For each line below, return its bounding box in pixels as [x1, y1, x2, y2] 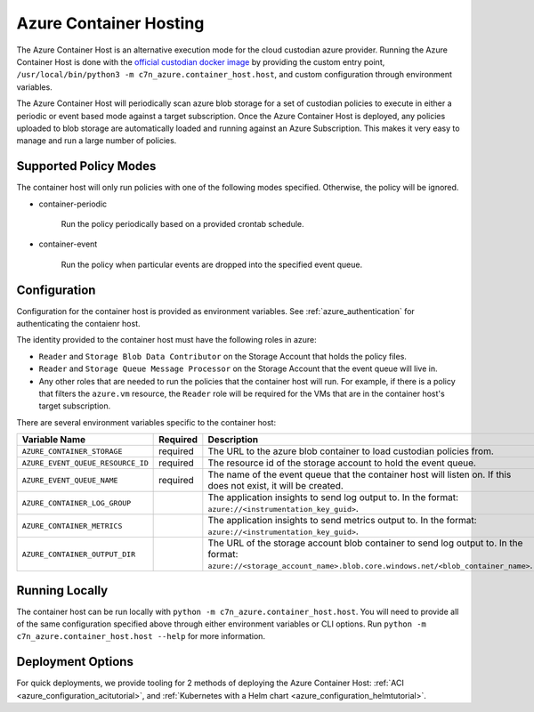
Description [207, 433, 259, 446]
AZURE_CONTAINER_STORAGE [21, 446, 123, 456]
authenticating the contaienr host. [16, 319, 142, 329]
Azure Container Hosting [16, 13, 205, 33]
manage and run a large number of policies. [16, 135, 177, 146]
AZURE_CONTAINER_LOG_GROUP [21, 498, 132, 507]
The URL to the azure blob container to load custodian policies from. [207, 445, 494, 457]
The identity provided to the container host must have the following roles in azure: [16, 335, 317, 345]
